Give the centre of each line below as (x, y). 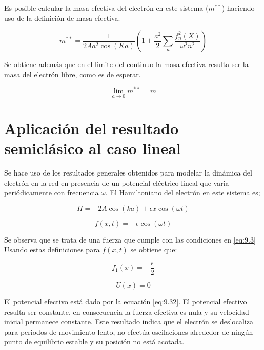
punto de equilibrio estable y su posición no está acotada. (94, 342)
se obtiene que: (154, 249)
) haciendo (238, 8)
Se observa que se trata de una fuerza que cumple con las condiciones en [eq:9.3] (130, 239)
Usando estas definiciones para (52, 249)
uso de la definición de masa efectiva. (62, 18)
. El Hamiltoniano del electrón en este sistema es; (183, 193)
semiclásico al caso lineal (93, 148)
